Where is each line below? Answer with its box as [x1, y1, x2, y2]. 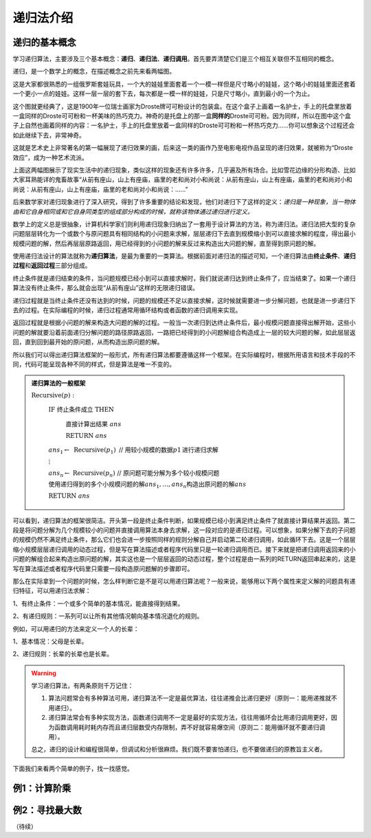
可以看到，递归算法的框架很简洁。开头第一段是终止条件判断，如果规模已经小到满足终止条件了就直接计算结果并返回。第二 [12, 516, 356, 525]
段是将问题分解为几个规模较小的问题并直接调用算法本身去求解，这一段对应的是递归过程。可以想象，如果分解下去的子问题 [12, 526, 356, 534]
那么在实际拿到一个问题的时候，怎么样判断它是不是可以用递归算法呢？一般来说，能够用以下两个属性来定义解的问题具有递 [12, 577, 356, 585]
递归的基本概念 [12, 36, 76, 48]
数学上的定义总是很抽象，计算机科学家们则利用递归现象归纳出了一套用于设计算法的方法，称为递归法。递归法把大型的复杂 [12, 220, 356, 228]
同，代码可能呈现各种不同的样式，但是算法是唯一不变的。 [12, 360, 175, 368]
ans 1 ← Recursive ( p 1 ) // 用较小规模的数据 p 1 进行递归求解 [48, 446, 219, 455]
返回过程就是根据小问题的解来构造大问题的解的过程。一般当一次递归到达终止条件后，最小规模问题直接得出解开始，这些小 [12, 318, 356, 327]
